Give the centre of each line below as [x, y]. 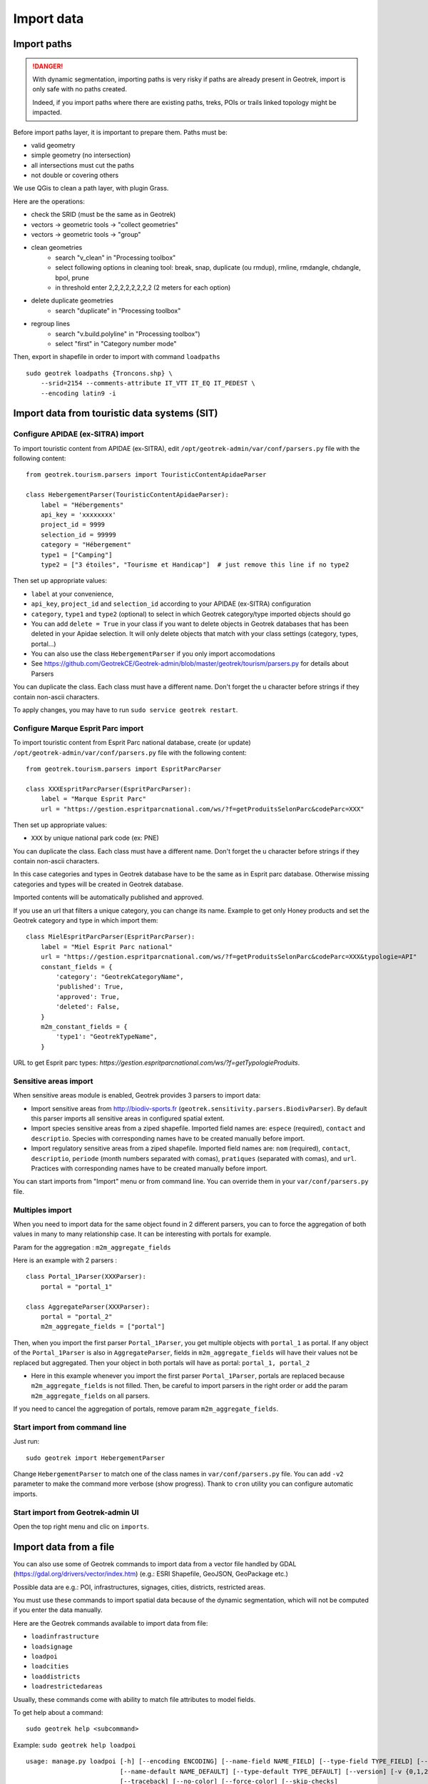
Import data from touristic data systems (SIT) [116, 414]
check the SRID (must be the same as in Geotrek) [103, 215]
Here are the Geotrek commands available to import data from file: [111, 1623]
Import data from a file [64, 1547]
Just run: [26, 1441]
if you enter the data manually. [58, 1610]
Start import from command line [70, 1427]
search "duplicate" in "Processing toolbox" [118, 310]
